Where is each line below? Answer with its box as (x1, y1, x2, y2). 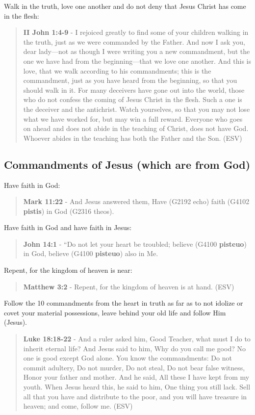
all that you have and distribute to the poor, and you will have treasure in (23, 391, 247, 401)
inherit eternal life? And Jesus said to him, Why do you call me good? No (23, 343, 246, 353)
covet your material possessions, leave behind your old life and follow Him (4, 307, 226, 317)
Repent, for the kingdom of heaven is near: (4, 265, 132, 275)
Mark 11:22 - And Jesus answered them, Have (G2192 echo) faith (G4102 (23, 196, 250, 207)
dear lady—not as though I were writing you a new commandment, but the (23, 46, 250, 56)
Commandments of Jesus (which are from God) (4, 156, 251, 172)
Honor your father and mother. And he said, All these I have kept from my (23, 372, 250, 382)
